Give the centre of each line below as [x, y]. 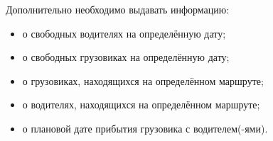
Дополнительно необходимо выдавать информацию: [118, 9]
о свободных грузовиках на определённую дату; [126, 57]
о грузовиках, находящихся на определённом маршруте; [143, 80]
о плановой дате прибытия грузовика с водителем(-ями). [145, 128]
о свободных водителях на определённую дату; [124, 33]
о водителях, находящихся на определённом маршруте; [141, 105]
